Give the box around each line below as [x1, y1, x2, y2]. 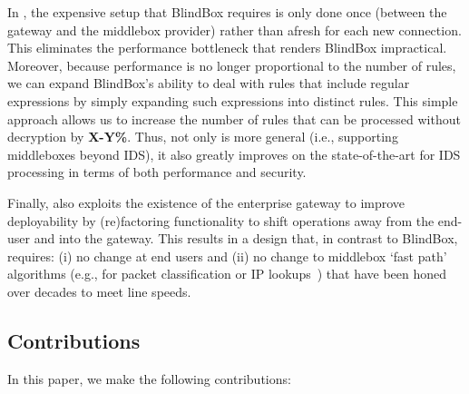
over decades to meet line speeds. [7, 281, 191, 300]
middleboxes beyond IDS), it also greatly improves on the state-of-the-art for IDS [7, 144, 461, 163]
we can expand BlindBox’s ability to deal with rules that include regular [7, 74, 410, 93]
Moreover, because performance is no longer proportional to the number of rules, [7, 55, 456, 74]
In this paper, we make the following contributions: [7, 369, 291, 388]
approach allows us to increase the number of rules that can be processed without [7, 109, 461, 128]
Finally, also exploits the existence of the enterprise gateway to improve [7, 192, 405, 212]
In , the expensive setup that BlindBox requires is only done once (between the [7, 3, 447, 21]
